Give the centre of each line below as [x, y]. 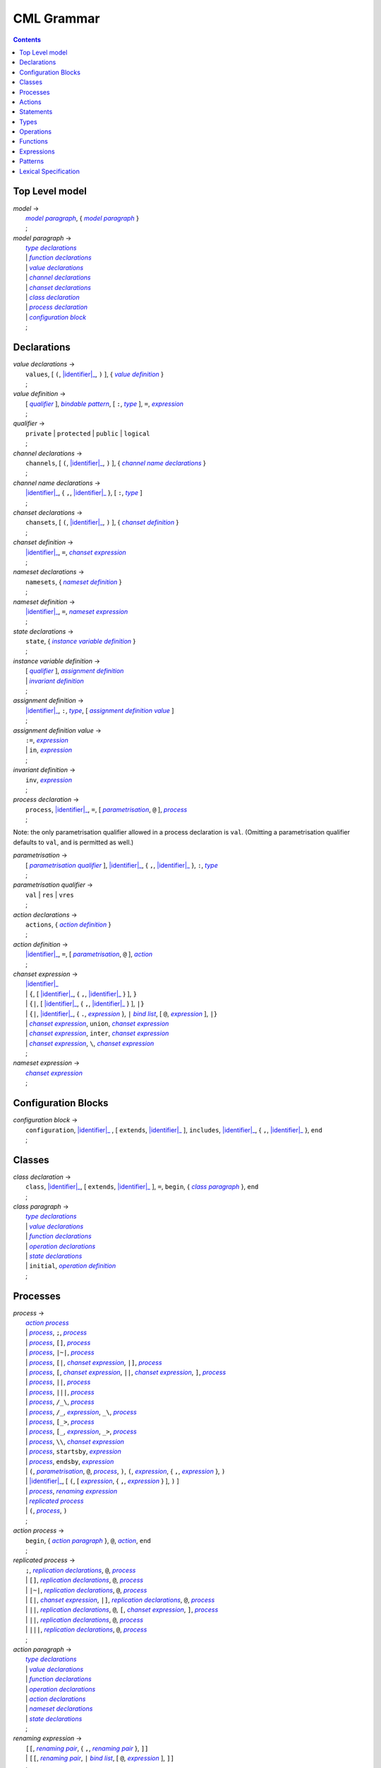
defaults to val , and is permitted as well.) [73, 842]
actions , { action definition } [68, 924]
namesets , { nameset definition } [74, 582]
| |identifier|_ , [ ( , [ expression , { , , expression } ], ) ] [102, 1481]
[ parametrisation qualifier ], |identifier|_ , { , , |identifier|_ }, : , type [122, 865]
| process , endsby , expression [70, 1461]
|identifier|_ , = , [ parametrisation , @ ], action [89, 954]
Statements [36, 112]
